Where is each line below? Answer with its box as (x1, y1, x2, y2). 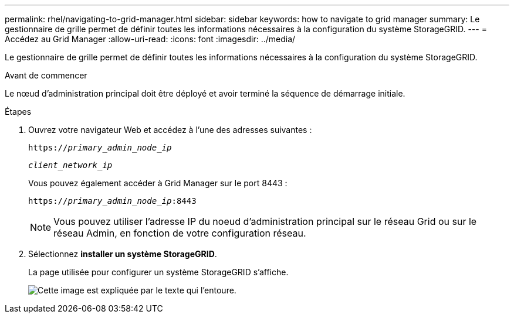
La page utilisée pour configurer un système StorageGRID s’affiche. (28, 267, 289, 277)
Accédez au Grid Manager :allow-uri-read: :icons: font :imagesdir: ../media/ (5, 34, 296, 44)
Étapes (5, 107, 32, 117)
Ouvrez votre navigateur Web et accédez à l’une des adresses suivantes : (28, 125, 312, 135)
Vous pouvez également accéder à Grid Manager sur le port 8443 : (28, 178, 288, 188)
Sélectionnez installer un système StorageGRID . (28, 249, 217, 259)
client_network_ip (28, 160, 113, 170)
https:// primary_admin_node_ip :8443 (28, 196, 197, 206)
